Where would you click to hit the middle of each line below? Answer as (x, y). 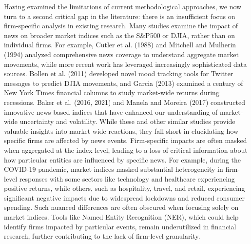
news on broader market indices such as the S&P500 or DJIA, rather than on (120, 35)
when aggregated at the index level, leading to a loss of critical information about (126, 150)
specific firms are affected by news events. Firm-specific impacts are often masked (125, 140)
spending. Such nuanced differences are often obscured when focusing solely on (121, 207)
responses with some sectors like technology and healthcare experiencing (127, 178)
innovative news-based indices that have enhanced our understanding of (111, 112)
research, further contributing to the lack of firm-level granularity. (102, 236)
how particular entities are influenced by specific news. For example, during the (122, 159)
